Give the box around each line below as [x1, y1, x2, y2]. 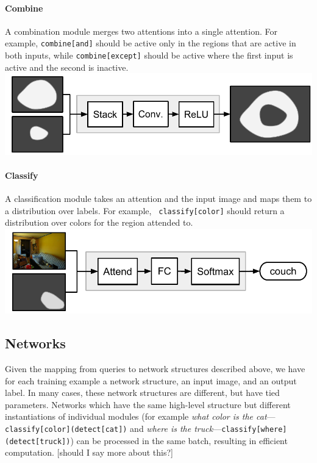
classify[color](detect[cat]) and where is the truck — [5, 422, 222, 435]
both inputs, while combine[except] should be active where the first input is [5, 49, 293, 62]
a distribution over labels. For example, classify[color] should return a [5, 204, 285, 217]
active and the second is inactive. [5, 60, 129, 73]
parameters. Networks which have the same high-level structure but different [5, 398, 291, 411]
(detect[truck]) [5, 437, 71, 446]
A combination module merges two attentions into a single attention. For [5, 24, 277, 37]
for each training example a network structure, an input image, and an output [5, 374, 297, 387]
